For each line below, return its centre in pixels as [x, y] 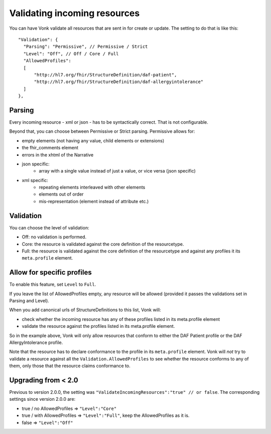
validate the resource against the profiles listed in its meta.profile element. [98, 326]
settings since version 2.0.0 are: [42, 399]
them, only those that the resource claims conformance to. [70, 366]
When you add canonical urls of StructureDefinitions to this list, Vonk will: [85, 310]
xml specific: [35, 180]
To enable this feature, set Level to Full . [53, 285]
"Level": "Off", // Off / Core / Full [71, 54]
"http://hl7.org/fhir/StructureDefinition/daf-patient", [105, 75]
